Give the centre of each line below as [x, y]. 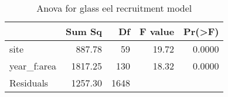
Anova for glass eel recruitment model [114, 8]
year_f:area [33, 66]
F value [157, 31]
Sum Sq [84, 31]
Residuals [29, 83]
